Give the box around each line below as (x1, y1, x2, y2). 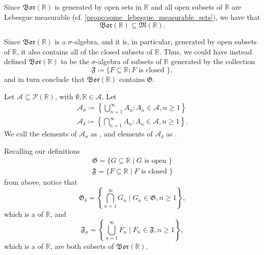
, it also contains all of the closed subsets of (16, 46, 152, 56)
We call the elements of (4, 128, 77, 139)
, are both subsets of (50, 240, 114, 251)
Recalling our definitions (4, 145, 80, 156)
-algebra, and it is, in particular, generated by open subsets (72, 36, 257, 47)
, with (55, 91, 73, 101)
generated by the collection (171, 56, 255, 67)
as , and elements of (91, 128, 153, 139)
